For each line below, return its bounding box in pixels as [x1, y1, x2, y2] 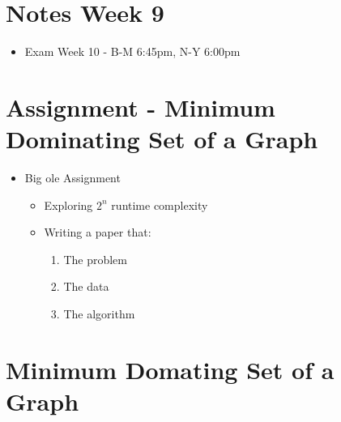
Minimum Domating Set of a [6, 352, 335, 386]
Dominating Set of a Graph [6, 122, 318, 156]
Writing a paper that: [44, 224, 151, 241]
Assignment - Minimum [6, 90, 275, 123]
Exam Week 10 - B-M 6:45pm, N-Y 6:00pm [24, 43, 241, 60]
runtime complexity [111, 196, 208, 213]
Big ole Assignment [24, 169, 121, 186]
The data [63, 278, 109, 295]
